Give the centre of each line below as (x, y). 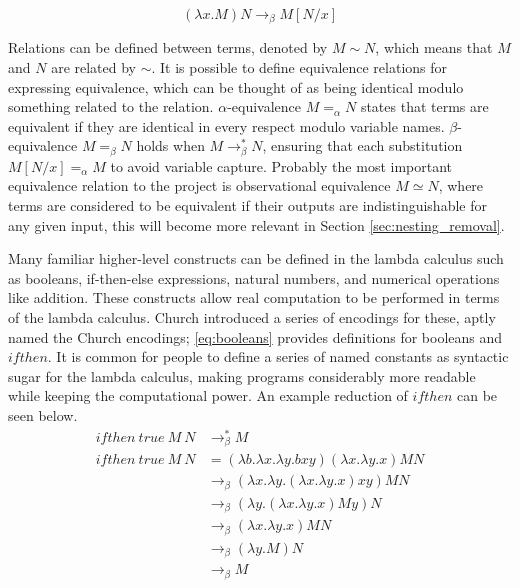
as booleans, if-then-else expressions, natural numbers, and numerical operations (254, 277)
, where (461, 185)
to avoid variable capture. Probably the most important (281, 165)
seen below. (43, 415)
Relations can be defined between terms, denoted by (168, 47)
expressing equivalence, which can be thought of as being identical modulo (236, 86)
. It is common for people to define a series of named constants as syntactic (278, 356)
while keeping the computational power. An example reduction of (208, 395)
